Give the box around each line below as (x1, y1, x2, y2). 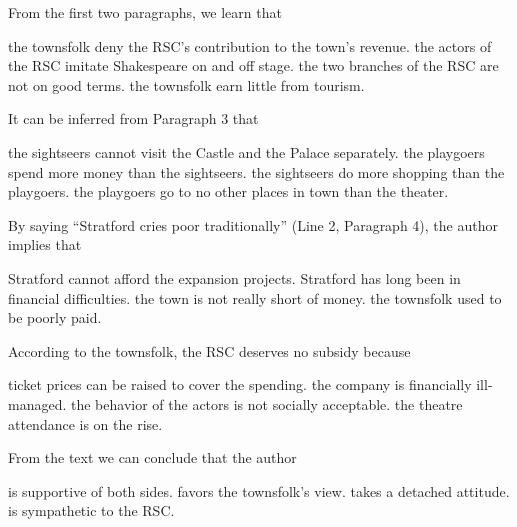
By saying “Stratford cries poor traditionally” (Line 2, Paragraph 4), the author (8, 214, 498, 235)
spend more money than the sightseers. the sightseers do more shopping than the (8, 161, 505, 182)
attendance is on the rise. (8, 413, 163, 434)
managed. (8, 393, 67, 414)
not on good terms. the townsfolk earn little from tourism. (8, 74, 365, 95)
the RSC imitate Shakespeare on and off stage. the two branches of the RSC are (8, 55, 499, 76)
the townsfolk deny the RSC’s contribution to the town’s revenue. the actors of (8, 35, 492, 56)
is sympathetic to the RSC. (8, 500, 175, 521)
